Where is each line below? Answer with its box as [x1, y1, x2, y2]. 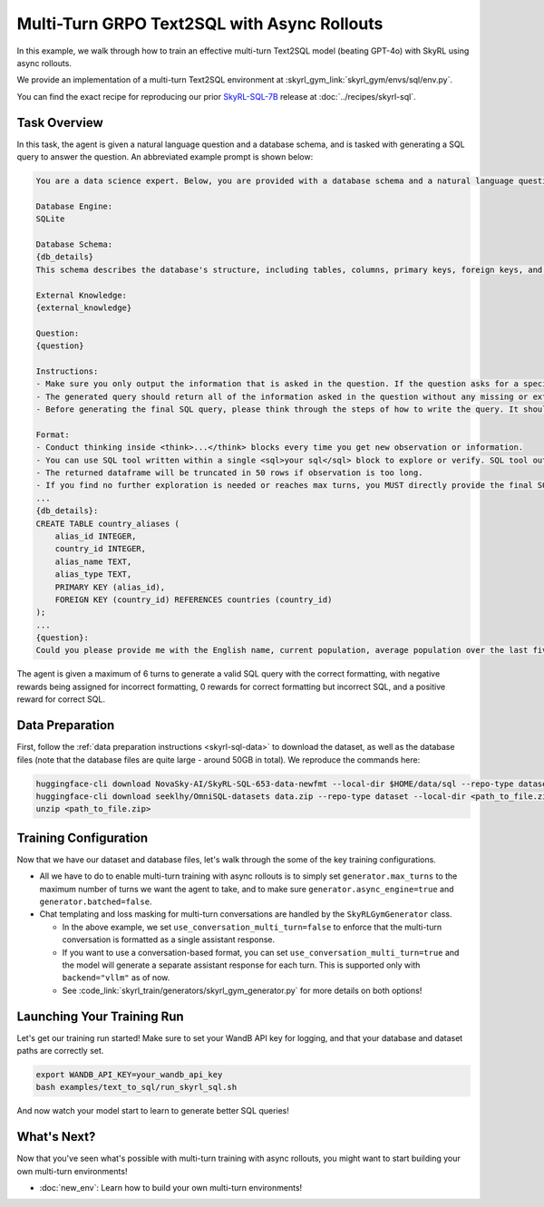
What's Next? [16, 1129, 96, 1144]
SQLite [35, 214, 65, 224]
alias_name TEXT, [54, 556, 132, 567]
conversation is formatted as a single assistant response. [62, 934, 276, 945]
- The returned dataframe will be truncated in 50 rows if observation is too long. [35, 467, 423, 478]
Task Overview [16, 114, 103, 131]
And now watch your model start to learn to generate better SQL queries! [16, 1105, 290, 1116]
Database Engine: [35, 200, 113, 211]
